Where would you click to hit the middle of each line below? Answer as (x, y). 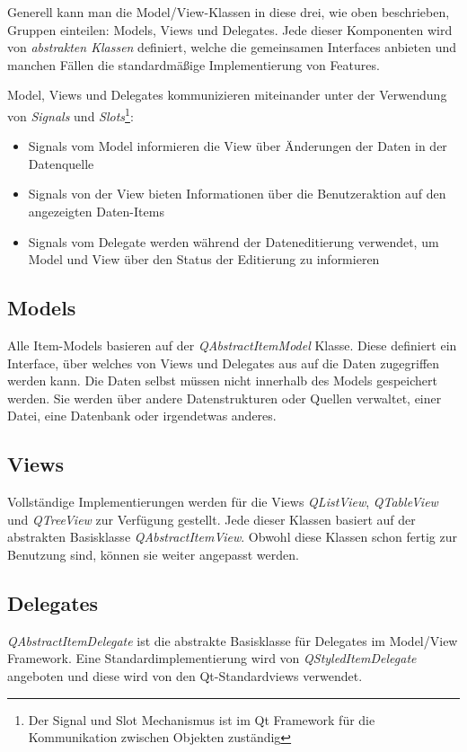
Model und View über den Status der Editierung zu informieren (204, 259)
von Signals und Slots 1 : (70, 114)
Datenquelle (61, 163)
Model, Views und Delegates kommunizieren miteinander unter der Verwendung (227, 95)
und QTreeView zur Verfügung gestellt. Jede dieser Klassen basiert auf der (211, 519)
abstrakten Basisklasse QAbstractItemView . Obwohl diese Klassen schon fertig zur (232, 537)
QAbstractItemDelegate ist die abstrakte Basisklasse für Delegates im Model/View (233, 640)
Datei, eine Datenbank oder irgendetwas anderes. (142, 416)
